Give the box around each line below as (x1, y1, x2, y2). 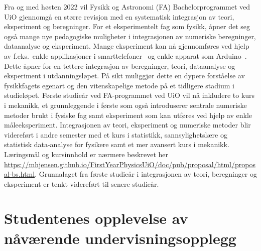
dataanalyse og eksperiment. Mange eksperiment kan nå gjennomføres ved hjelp (4, 41, 249, 51)
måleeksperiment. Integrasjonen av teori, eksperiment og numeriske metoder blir (4, 119, 251, 130)
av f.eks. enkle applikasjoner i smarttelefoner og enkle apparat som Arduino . (4, 50, 247, 61)
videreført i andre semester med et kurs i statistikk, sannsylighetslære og (4, 129, 227, 140)
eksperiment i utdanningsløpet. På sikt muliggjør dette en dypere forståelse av (4, 70, 245, 81)
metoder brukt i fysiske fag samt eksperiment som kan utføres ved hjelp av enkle (4, 109, 252, 120)
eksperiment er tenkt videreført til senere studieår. (4, 178, 159, 189)
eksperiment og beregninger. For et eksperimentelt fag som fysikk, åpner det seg (4, 21, 250, 32)
